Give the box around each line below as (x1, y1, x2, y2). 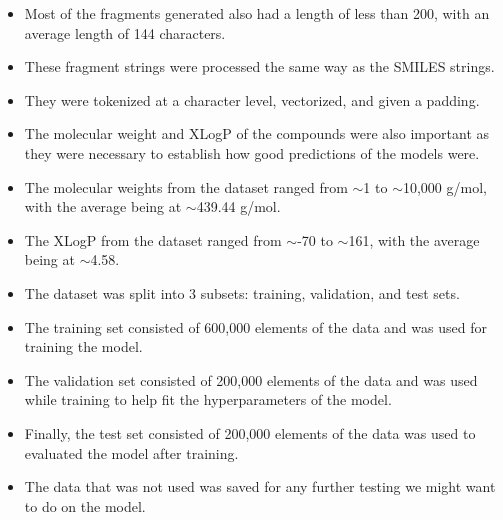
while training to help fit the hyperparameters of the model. (24, 389, 392, 410)
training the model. (24, 336, 143, 357)
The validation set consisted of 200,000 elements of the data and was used (24, 369, 478, 390)
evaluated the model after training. (24, 442, 239, 463)
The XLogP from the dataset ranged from (24, 229, 282, 250)
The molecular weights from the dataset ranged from (24, 176, 348, 197)
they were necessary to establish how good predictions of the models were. (24, 142, 480, 163)
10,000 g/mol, (402, 176, 487, 197)
